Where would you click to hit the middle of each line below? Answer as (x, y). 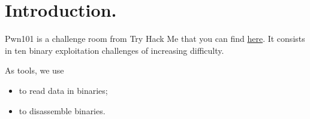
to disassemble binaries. (62, 110)
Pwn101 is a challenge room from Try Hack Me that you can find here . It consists (155, 39)
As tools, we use (34, 70)
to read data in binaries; (63, 90)
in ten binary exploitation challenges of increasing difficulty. (115, 50)
